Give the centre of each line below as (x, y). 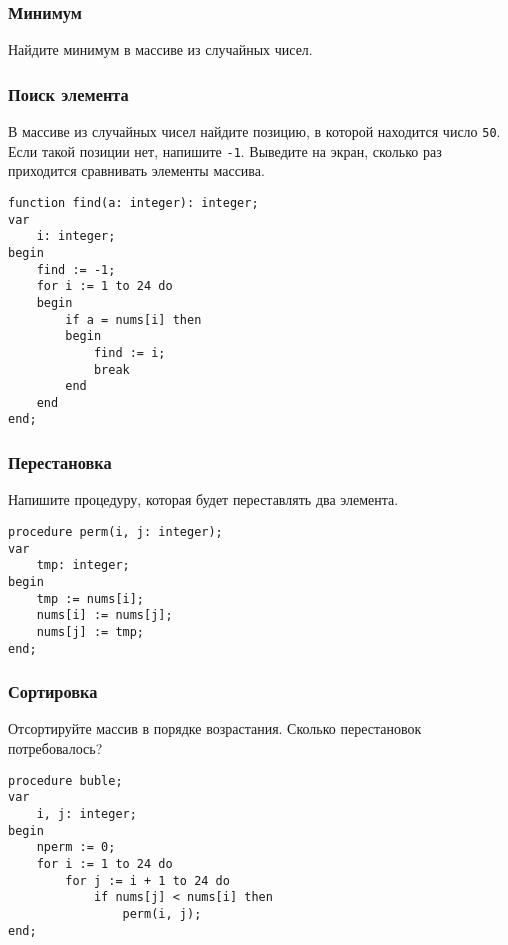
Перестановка (60, 462)
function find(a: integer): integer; (133, 202)
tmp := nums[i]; (90, 598)
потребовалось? (55, 748)
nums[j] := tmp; (90, 631)
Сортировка (53, 691)
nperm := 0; (76, 847)
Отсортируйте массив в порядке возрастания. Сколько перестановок (215, 728)
